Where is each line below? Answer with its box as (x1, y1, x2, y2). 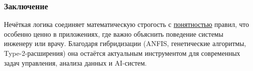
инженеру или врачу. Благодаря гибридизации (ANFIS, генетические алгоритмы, (4, 38, 246, 48)
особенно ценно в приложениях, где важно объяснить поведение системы (4, 28, 224, 39)
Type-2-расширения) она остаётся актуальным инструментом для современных (4, 48, 240, 58)
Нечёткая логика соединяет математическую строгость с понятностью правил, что (4, 19, 249, 29)
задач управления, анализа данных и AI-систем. (4, 57, 147, 68)
